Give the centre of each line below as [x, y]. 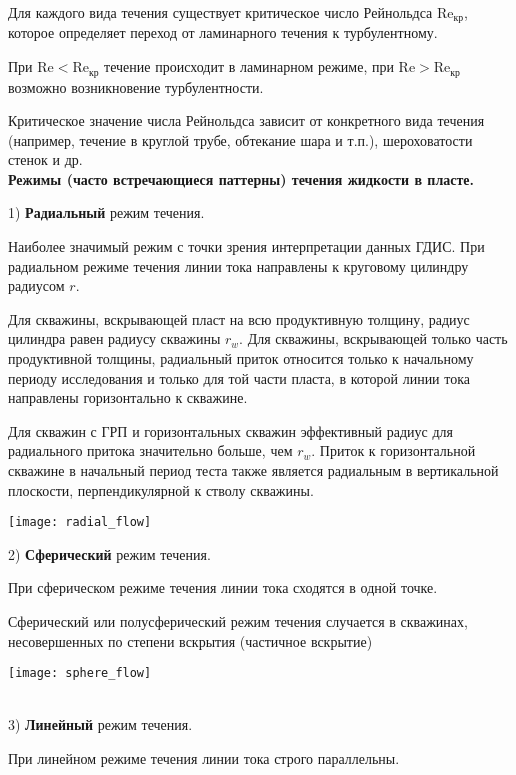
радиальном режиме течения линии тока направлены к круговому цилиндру [238, 265]
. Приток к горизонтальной [393, 450]
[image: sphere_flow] [80, 673]
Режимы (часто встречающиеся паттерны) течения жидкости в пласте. [241, 178]
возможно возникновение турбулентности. [136, 86]
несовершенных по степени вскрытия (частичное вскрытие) [190, 640]
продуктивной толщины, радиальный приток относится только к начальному [241, 358]
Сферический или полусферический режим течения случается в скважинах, [238, 621]
